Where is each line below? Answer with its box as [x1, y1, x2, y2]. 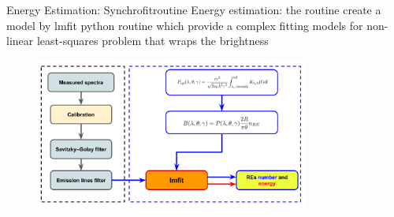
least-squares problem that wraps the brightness [36, 32, 269, 49]
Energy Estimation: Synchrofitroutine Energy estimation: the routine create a [6, 2, 381, 17]
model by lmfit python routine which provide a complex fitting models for [6, 17, 363, 33]
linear [6, 32, 34, 49]
